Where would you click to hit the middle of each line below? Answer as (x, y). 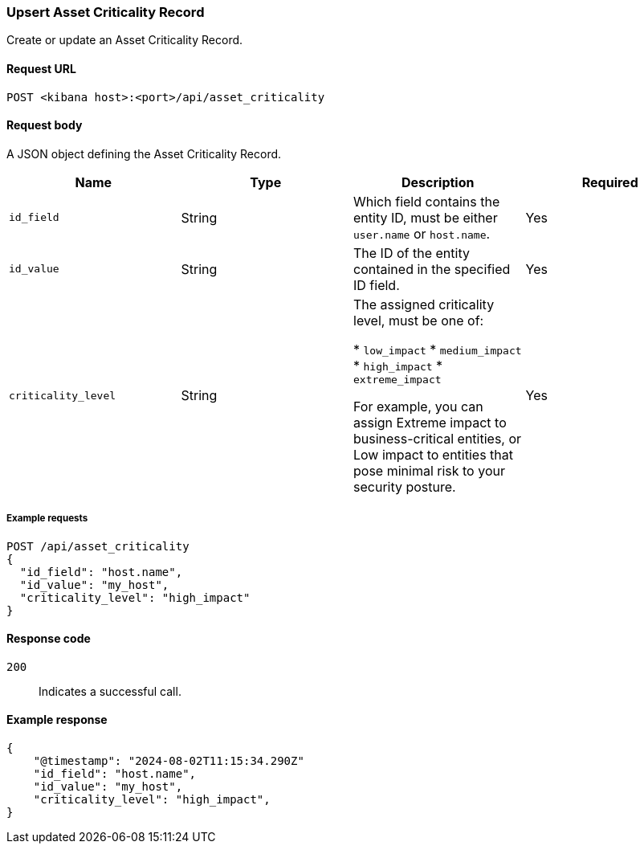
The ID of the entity (412, 253)
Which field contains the (427, 201)
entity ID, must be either (426, 217)
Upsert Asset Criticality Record (106, 12)
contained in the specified (432, 269)
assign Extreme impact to (430, 422)
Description (438, 182)
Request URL (41, 68)
